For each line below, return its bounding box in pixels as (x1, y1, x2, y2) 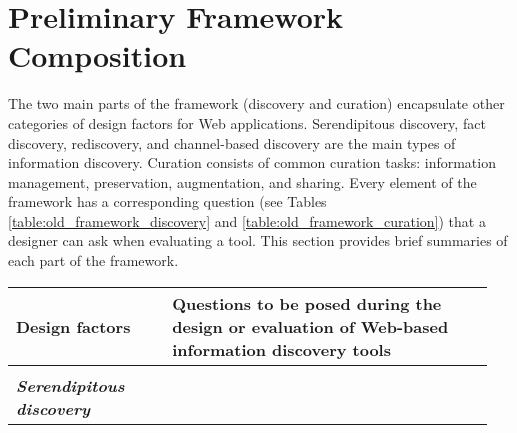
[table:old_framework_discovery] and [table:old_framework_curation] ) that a (8, 210, 486, 231)
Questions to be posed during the (172, 291, 442, 315)
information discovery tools (172, 337, 391, 361)
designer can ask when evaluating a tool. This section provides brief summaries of (8, 230, 508, 251)
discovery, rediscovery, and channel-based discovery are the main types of (8, 132, 456, 153)
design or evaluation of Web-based (172, 314, 449, 338)
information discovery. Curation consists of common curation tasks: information (8, 152, 496, 173)
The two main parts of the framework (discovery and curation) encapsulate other (8, 93, 505, 114)
